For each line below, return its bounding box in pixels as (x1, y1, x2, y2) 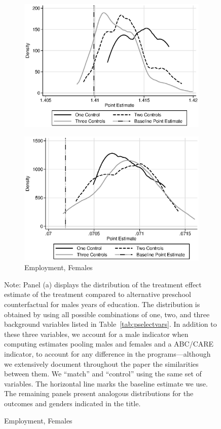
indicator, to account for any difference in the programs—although (4, 349, 211, 359)
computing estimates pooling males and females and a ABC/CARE (4, 338, 214, 349)
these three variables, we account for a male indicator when (4, 328, 189, 339)
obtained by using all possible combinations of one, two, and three (4, 309, 210, 319)
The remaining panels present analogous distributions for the (4, 388, 194, 399)
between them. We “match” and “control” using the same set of (4, 368, 202, 379)
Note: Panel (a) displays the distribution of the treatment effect (4, 279, 202, 289)
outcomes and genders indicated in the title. (4, 398, 141, 409)
